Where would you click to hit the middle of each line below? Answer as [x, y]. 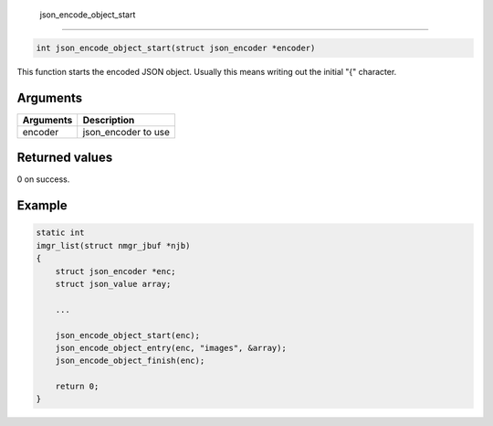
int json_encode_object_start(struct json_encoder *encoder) [176, 48]
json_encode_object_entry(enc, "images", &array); [171, 348]
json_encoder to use [126, 132]
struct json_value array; [113, 284]
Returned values [65, 158]
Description [109, 120]
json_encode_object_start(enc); [128, 335]
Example [42, 206]
